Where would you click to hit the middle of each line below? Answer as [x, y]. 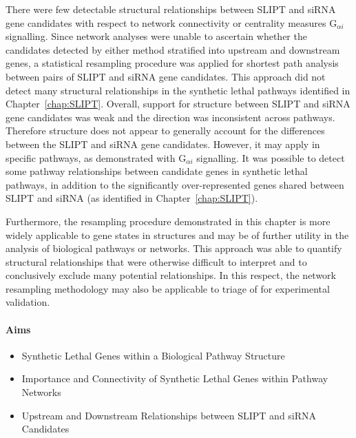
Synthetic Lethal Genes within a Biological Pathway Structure [153, 355]
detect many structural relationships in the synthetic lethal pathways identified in [178, 90]
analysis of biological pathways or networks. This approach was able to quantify [174, 248]
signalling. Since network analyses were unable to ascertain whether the [156, 36]
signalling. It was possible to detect [271, 157]
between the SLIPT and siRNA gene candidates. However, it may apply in [163, 144]
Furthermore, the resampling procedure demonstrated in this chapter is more [168, 221]
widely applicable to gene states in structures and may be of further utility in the [177, 234]
